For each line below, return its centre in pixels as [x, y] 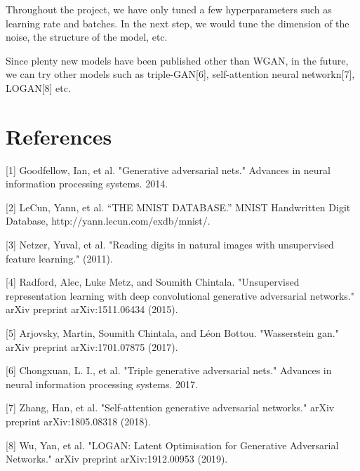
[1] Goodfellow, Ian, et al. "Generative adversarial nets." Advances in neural [168, 170]
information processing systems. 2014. [87, 184]
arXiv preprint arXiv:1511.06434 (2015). [92, 309]
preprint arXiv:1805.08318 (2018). [78, 421]
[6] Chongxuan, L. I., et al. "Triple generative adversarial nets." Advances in [169, 370]
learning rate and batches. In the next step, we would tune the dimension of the [178, 23]
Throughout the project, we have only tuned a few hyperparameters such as [169, 9]
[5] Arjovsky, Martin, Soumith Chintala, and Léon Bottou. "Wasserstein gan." [172, 333]
